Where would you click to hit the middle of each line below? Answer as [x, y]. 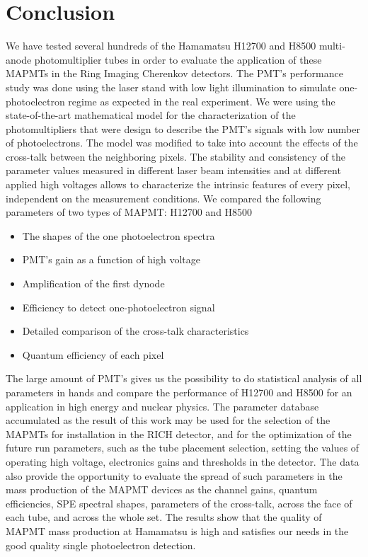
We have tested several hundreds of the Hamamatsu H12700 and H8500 [161, 46]
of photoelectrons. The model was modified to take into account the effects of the [182, 143]
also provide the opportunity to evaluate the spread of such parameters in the [174, 475]
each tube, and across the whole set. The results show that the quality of [164, 517]
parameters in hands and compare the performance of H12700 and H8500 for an [179, 392]
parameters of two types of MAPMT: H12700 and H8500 [129, 212]
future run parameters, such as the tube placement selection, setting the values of [183, 448]
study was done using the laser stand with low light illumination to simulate [171, 87]
